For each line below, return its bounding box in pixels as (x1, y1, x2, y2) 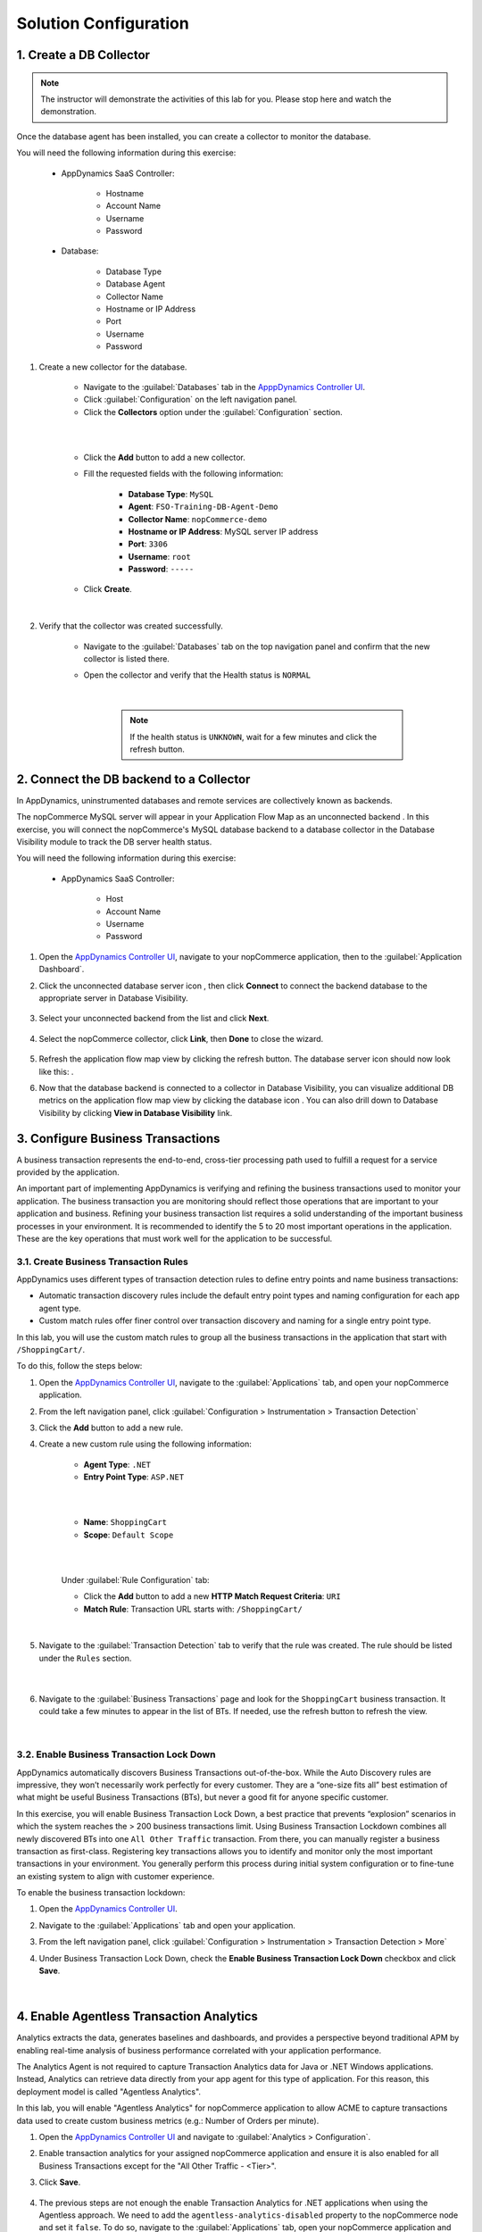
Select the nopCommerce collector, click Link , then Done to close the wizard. (38, 1033, 324, 1044)
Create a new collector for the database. (38, 362, 187, 372)
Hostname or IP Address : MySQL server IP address (128, 526, 319, 537)
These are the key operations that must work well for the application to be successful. (16, 1233, 333, 1244)
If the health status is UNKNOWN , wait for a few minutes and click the (129, 731, 378, 742)
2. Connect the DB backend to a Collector (16, 771, 251, 787)
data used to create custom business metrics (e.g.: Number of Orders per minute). (16, 2115, 320, 2126)
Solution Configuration (16, 13, 189, 33)
